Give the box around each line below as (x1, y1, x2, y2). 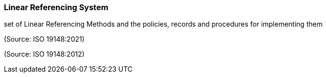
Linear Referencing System (4, 2, 108, 12)
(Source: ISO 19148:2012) (4, 50, 85, 59)
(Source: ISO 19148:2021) (4, 35, 85, 44)
